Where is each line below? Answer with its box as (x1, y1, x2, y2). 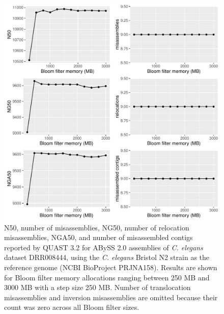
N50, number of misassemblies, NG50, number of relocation (4, 222, 189, 232)
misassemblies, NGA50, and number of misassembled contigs (4, 232, 193, 243)
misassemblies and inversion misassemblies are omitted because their (4, 292, 218, 302)
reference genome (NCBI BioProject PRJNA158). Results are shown (4, 261, 217, 272)
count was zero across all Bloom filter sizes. (4, 302, 139, 312)
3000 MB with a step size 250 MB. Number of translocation (4, 282, 191, 293)
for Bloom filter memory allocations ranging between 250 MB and (4, 272, 210, 282)
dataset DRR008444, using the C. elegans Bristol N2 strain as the (4, 252, 210, 263)
